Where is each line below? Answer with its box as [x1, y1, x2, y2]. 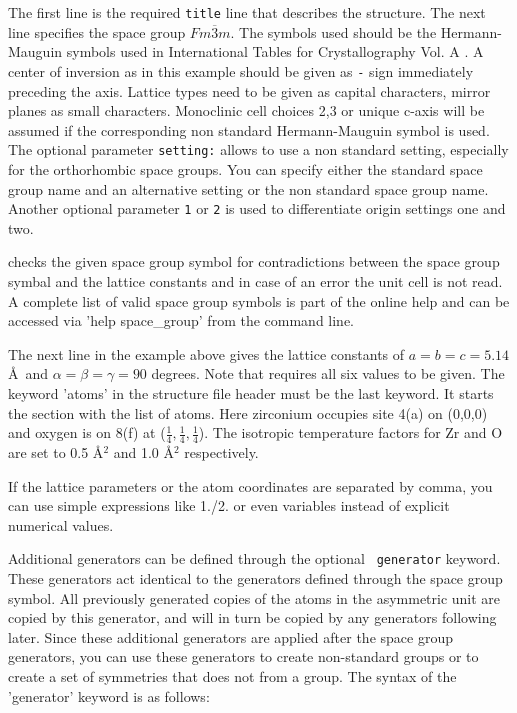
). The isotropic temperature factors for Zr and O [198, 422, 503, 443]
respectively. [184, 441, 259, 462]
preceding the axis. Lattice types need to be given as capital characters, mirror [8, 80, 491, 101]
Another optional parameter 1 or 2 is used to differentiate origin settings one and [8, 198, 506, 219]
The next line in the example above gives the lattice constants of [8, 343, 405, 364]
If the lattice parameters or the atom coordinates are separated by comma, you [8, 475, 493, 496]
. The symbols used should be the [230, 21, 437, 42]
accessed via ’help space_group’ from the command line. [8, 310, 355, 331]
